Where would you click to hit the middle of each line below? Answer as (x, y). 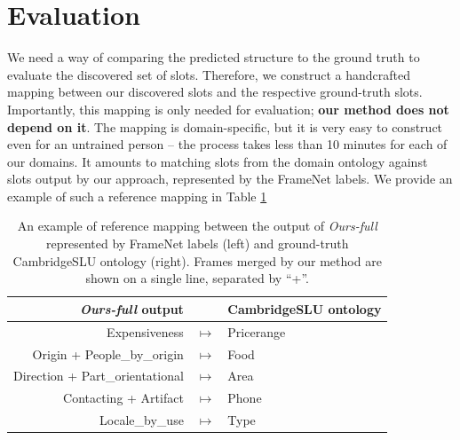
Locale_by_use (142, 420)
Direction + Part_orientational (99, 376)
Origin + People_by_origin (108, 354)
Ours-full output (131, 308)
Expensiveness (145, 331)
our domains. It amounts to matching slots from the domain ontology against (218, 161)
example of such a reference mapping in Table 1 (137, 196)
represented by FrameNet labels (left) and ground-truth (197, 244)
